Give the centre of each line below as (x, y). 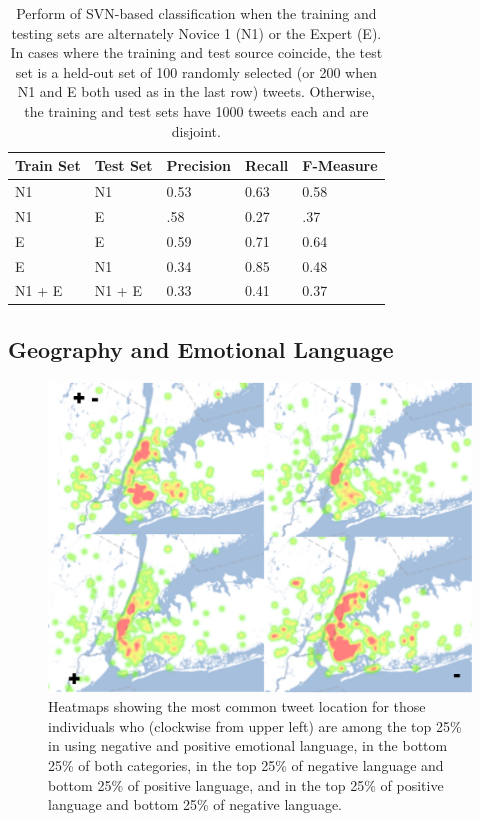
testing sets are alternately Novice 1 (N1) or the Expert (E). (196, 32)
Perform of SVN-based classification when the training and (196, 13)
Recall (266, 165)
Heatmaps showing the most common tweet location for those (237, 706)
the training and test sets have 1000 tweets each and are (196, 110)
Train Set (48, 165)
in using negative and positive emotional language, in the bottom (248, 745)
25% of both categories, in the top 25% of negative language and (246, 765)
